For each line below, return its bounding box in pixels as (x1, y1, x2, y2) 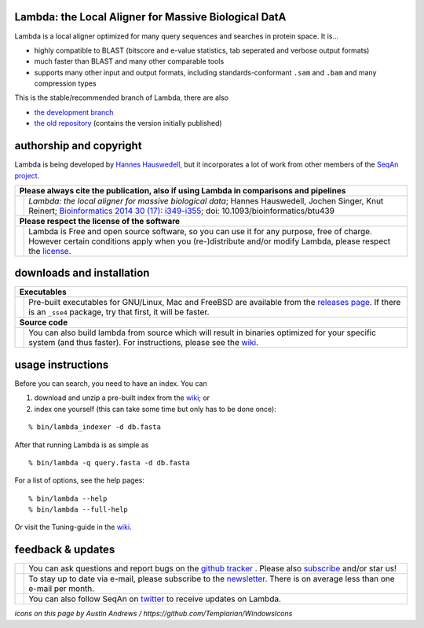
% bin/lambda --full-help (28, 505, 129, 514)
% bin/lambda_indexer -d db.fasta (28, 423, 161, 432)
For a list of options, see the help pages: (14, 476, 144, 485)
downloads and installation (14, 266, 150, 280)
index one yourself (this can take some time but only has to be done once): (34, 404, 276, 413)
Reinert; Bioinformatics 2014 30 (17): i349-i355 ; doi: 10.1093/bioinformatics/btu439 (28, 205, 335, 216)
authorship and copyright (14, 139, 142, 152)
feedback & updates (14, 543, 115, 556)
